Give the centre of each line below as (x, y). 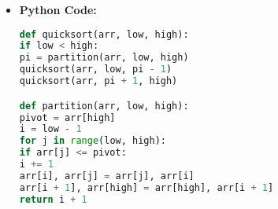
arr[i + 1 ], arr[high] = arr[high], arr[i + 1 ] (146, 187)
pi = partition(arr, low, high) (104, 58)
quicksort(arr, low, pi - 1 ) (96, 70)
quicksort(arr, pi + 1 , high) (98, 81)
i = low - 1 (50, 129)
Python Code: (58, 9)
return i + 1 (53, 199)
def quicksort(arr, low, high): (104, 34)
